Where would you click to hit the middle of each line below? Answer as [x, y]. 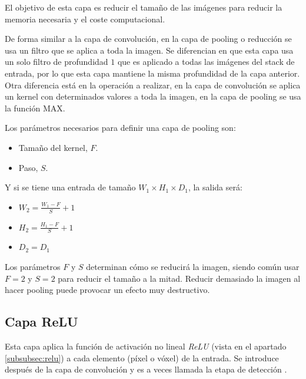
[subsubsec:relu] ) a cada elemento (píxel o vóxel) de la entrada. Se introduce [142, 357]
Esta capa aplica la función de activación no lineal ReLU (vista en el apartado [146, 346]
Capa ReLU [41, 322]
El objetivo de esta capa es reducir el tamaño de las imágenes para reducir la [144, 7]
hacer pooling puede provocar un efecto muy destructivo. [107, 290]
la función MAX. [35, 108]
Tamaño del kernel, [53, 147]
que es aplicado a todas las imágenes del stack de [206, 62]
